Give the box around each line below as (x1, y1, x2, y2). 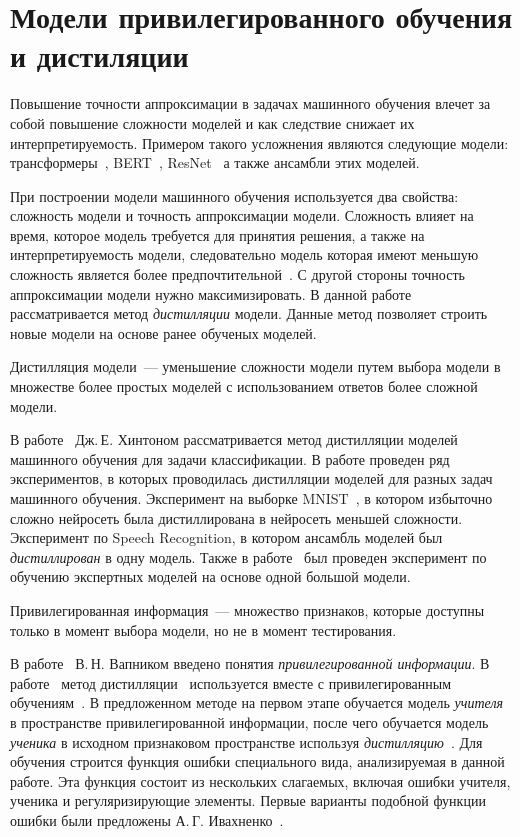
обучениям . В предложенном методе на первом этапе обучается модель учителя (10, 692, 504, 713)
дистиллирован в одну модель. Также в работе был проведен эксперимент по (10, 546, 487, 567)
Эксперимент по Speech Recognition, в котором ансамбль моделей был (10, 527, 443, 548)
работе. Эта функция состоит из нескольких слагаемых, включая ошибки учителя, (10, 770, 511, 791)
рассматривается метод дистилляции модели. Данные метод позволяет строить (10, 303, 488, 324)
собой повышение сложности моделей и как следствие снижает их (10, 112, 415, 133)
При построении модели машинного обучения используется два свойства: (10, 185, 459, 206)
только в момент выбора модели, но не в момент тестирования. (10, 619, 397, 640)
